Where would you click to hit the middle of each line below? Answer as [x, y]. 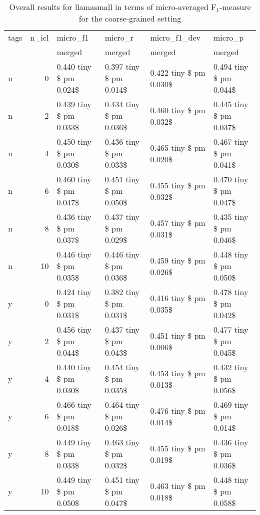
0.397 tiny [122, 66]
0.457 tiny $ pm [178, 222]
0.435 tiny [231, 217]
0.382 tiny [122, 292]
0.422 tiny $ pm [178, 72]
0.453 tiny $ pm [178, 373]
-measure [235, 7]
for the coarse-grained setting [130, 18]
